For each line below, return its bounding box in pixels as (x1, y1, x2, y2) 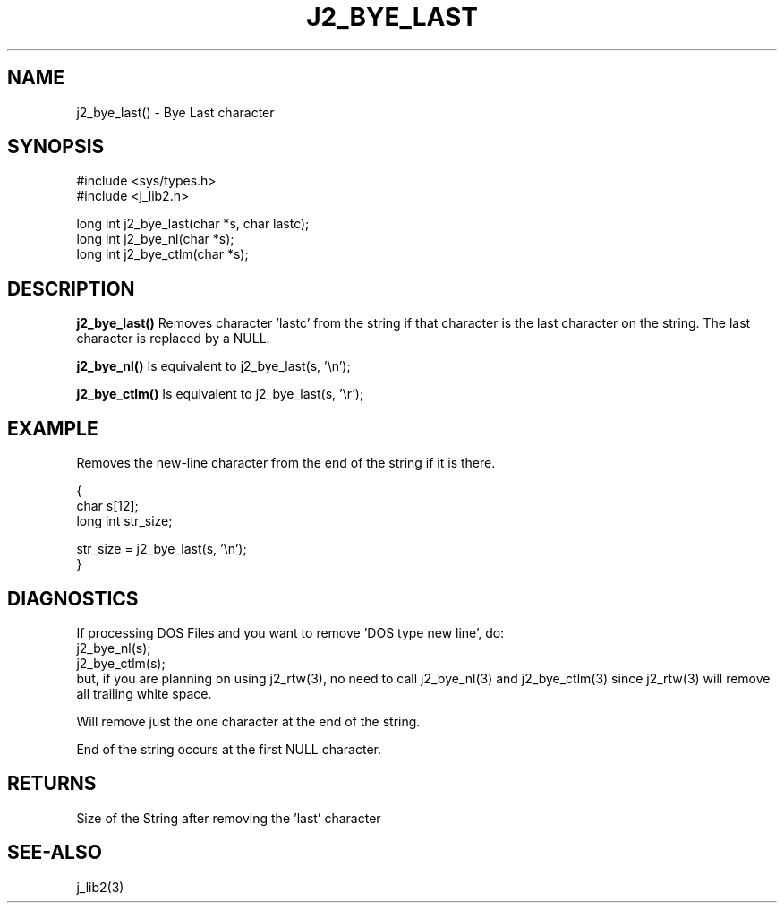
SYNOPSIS (7, 135, 105, 159)
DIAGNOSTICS (7, 587, 139, 610)
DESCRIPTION (7, 277, 135, 300)
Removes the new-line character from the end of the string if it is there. (76, 455, 496, 471)
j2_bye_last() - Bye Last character (76, 104, 275, 120)
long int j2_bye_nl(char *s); (76, 231, 234, 247)
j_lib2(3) (76, 879, 124, 895)
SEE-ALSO (7, 841, 102, 864)
